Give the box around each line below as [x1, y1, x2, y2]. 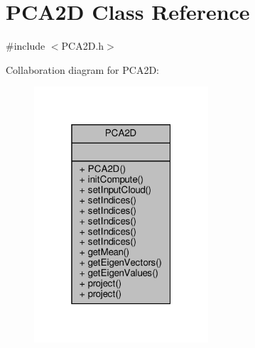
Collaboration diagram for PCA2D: [6, 62, 159, 77]
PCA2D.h [61, 38, 104, 53]
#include [6, 38, 45, 53]
